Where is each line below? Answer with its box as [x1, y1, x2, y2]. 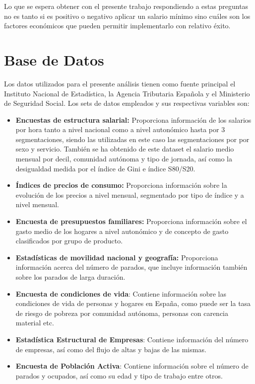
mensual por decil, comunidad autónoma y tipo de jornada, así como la [15, 154, 232, 164]
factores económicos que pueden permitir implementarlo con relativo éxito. [4, 20, 231, 31]
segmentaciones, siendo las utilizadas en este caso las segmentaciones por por [15, 134, 250, 144]
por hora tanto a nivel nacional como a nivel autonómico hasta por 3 [15, 124, 225, 135]
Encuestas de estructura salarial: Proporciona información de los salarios [15, 114, 252, 125]
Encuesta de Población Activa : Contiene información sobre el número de [15, 361, 249, 371]
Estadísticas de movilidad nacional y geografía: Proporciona [15, 252, 218, 262]
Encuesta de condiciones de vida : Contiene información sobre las [15, 288, 227, 299]
